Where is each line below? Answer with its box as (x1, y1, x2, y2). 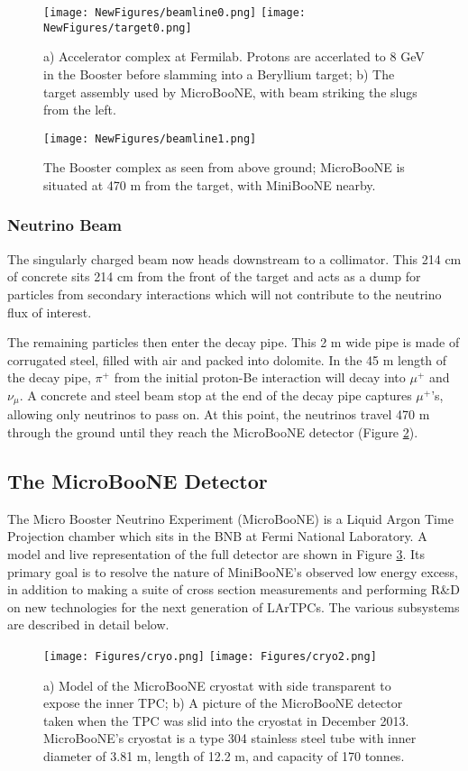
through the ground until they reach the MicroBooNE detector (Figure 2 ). (7, 422, 418, 441)
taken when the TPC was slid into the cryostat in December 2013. (43, 711, 409, 730)
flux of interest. (7, 302, 92, 321)
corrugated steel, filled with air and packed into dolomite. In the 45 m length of (7, 350, 447, 369)
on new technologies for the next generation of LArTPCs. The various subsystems (7, 597, 460, 616)
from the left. (43, 100, 116, 119)
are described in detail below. (7, 615, 170, 634)
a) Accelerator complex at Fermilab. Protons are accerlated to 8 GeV (43, 47, 425, 66)
